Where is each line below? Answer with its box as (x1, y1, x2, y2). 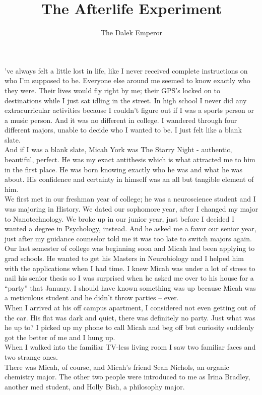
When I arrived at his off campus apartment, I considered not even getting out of (5, 302, 256, 312)
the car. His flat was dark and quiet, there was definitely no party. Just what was (5, 312, 255, 322)
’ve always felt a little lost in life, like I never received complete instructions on (5, 65, 248, 76)
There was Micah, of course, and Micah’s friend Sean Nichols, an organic (5, 361, 229, 372)
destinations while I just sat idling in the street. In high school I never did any (5, 95, 247, 105)
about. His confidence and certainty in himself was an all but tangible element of (5, 174, 254, 184)
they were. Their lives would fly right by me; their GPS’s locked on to (5, 85, 220, 95)
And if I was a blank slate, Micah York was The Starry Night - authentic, (5, 144, 232, 155)
